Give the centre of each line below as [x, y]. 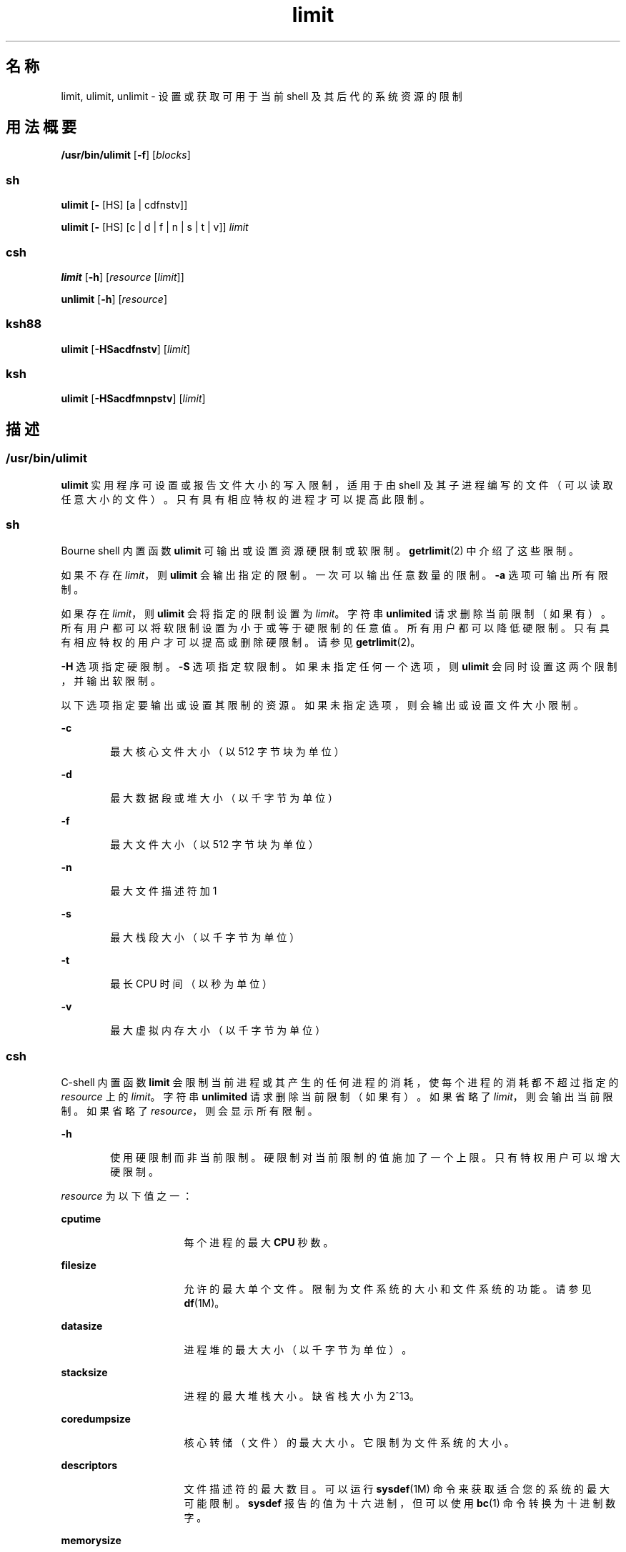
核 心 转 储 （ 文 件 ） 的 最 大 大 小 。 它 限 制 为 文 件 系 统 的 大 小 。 [349, 1443]
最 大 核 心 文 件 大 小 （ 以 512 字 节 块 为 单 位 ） [227, 752]
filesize [79, 1265]
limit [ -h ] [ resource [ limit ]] [123, 277]
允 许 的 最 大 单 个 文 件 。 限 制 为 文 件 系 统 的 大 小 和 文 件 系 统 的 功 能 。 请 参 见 [388, 1289]
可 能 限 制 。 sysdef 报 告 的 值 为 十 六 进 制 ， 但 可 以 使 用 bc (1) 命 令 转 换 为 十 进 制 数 [400, 1503]
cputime [81, 1219]
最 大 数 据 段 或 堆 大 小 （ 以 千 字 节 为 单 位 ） [224, 798]
